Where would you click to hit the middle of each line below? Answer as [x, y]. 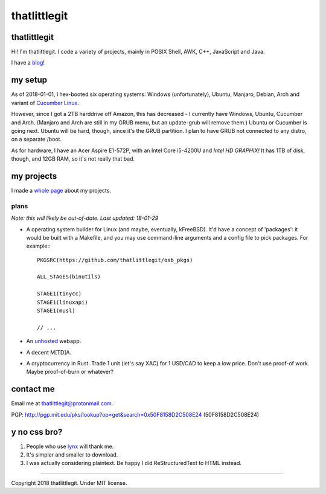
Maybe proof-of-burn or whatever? [70, 372]
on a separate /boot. [37, 140]
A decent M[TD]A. [49, 352]
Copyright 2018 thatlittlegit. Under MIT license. [69, 483]
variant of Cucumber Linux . [45, 103]
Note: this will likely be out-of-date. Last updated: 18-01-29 [85, 218]
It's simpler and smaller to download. [72, 454]
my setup [29, 80]
